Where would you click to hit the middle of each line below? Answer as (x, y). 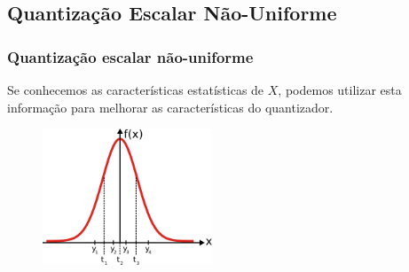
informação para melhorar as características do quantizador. (170, 107)
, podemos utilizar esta (340, 89)
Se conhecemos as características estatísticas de (136, 89)
